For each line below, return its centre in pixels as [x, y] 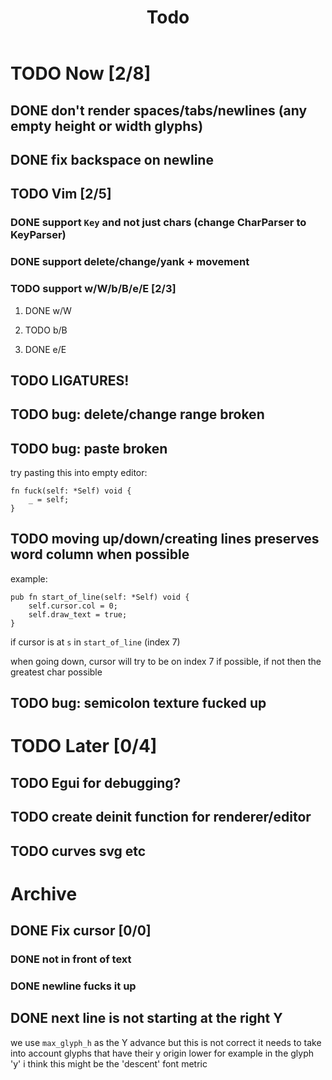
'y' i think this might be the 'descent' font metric [109, 1063]
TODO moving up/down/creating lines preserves [165, 539]
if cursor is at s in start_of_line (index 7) [95, 642]
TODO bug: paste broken [89, 448]
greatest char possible [56, 672]
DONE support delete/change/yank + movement [130, 262]
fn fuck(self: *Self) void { [71, 491]
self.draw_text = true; [78, 614]
